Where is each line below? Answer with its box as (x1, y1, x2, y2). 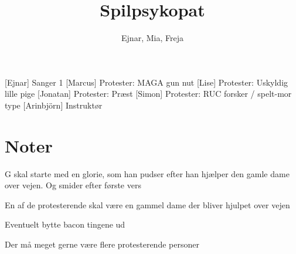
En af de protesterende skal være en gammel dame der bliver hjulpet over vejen (5, 198, 290, 211)
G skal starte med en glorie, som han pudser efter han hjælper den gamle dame (5, 167, 290, 180)
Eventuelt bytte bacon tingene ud (5, 218, 125, 231)
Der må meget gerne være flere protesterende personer (5, 238, 199, 250)
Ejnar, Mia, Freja (121, 32, 183, 44)
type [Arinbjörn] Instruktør (5, 99, 103, 111)
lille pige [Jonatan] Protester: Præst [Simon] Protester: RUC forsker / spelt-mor (5, 87, 292, 100)
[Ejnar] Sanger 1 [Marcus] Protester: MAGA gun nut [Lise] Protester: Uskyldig (5, 76, 288, 88)
